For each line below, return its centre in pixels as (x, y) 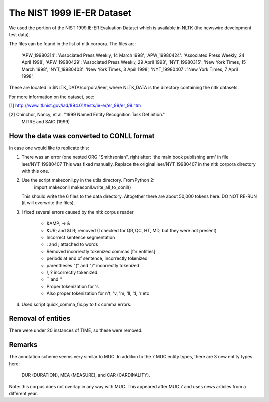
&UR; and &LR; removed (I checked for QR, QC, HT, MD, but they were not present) (132, 230)
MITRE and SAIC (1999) (46, 121)
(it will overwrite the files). (48, 203)
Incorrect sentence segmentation (81, 238)
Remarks (23, 345)
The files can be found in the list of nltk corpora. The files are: (73, 44)
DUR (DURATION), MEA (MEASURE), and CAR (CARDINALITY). (86, 375)
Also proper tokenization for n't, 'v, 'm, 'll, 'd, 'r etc (98, 293)
